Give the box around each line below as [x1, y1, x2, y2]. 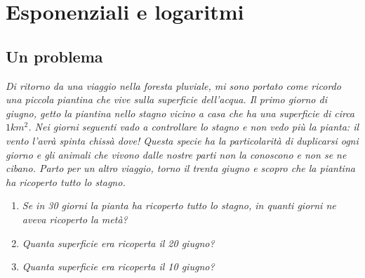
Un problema [6, 45, 103, 67]
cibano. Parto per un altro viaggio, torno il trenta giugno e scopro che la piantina [6, 161, 355, 176]
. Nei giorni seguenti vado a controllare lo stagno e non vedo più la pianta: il [28, 119, 359, 134]
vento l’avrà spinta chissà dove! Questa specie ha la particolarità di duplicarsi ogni [6, 133, 359, 147]
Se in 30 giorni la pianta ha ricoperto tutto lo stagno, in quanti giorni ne [22, 198, 336, 213]
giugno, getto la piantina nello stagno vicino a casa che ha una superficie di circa [6, 105, 355, 120]
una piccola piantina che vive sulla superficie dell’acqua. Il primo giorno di [6, 92, 327, 107]
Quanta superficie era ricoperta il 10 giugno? [22, 259, 215, 274]
